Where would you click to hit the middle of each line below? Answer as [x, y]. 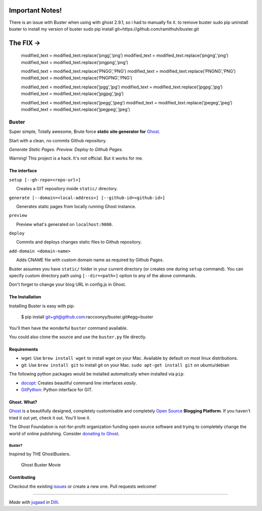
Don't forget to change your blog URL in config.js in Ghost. [67, 284]
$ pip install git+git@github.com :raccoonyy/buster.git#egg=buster [87, 317]
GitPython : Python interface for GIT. [57, 389]
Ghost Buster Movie [41, 465]
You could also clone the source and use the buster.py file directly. [78, 337]
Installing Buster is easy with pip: [42, 306]
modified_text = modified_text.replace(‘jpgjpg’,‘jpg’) [72, 94]
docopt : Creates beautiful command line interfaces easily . [79, 383]
